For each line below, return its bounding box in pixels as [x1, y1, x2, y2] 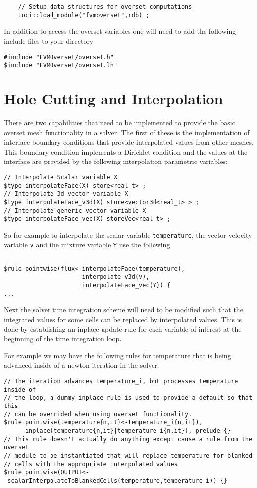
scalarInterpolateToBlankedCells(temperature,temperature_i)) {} [7, 477, 228, 484]
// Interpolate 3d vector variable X [4, 190, 128, 198]
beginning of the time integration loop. [4, 333, 122, 344]
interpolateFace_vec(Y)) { [82, 282, 171, 289]
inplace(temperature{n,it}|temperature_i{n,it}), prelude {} [25, 427, 231, 434]
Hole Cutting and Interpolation [4, 88, 223, 108]
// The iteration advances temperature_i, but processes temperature [4, 378, 238, 385]
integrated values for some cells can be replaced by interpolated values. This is [4, 314, 242, 325]
